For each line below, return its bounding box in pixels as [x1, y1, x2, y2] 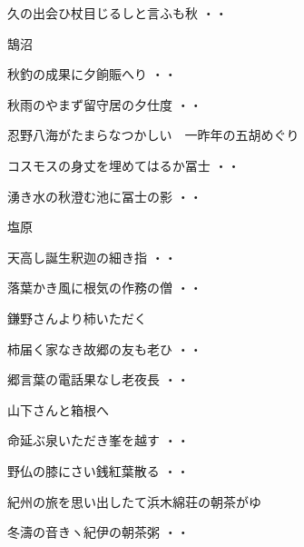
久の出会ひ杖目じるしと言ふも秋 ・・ [7, 4, 228, 22]
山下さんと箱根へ [7, 400, 109, 419]
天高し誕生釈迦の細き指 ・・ [7, 247, 177, 266]
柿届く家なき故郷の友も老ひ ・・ [7, 339, 202, 358]
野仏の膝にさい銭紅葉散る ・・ [7, 461, 190, 480]
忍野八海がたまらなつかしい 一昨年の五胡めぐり [7, 125, 299, 144]
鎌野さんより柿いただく [7, 308, 147, 327]
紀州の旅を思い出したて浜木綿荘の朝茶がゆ [7, 492, 261, 511]
